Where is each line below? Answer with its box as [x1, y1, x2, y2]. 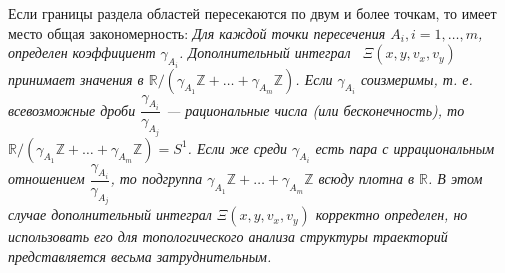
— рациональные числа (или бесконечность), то [166, 99, 465, 120]
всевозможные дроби [8, 99, 136, 120]
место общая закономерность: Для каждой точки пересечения [8, 22, 386, 43]
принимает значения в [8, 68, 144, 89]
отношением [8, 168, 85, 189]
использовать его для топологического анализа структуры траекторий [8, 226, 448, 247]
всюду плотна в [318, 168, 415, 189]
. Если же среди [187, 137, 287, 158]
